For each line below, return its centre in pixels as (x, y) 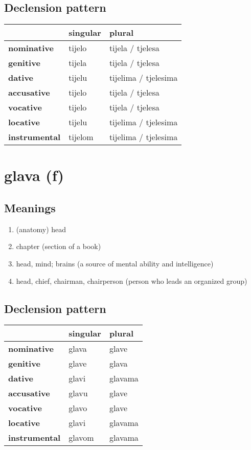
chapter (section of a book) (59, 246)
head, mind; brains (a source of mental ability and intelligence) (115, 263)
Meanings (30, 207)
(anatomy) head (41, 229)
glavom (81, 438)
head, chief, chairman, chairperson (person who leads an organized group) (132, 280)
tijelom (81, 137)
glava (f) (34, 175)
